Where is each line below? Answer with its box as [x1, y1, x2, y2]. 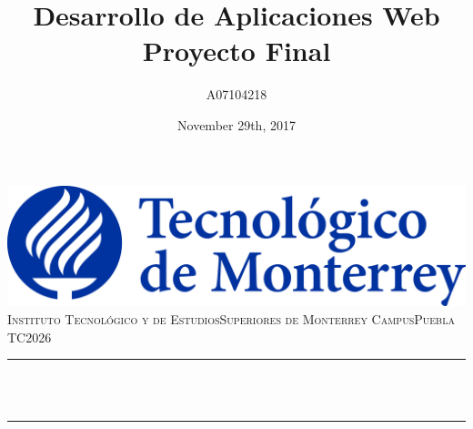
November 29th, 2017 [177, 115, 296, 134]
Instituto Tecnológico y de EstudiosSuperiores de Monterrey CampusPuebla [7, 309, 455, 328]
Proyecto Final [142, 32, 331, 69]
